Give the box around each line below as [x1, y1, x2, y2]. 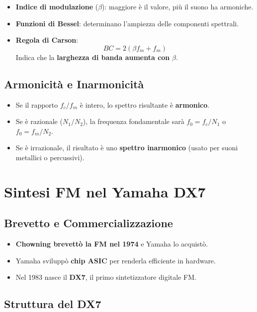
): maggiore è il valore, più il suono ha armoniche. [102, 1, 254, 11]
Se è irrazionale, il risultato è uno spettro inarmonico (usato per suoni [15, 142, 238, 153]
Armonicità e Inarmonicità [4, 76, 144, 91]
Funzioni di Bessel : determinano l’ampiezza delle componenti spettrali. [15, 18, 239, 28]
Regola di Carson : [15, 35, 79, 45]
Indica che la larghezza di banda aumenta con [15, 52, 170, 62]
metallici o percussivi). [15, 152, 85, 162]
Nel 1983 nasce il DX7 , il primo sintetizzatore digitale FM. [15, 272, 196, 282]
